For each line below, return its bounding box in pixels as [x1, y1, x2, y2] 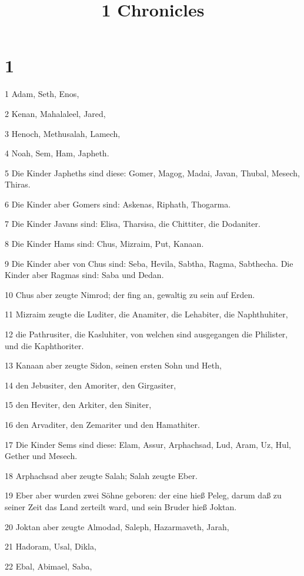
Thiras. [5, 178, 31, 190]
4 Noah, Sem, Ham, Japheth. [5, 147, 109, 159]
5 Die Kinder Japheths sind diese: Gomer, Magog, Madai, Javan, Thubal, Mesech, [5, 166, 300, 179]
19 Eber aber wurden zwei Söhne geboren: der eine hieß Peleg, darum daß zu [5, 489, 282, 501]
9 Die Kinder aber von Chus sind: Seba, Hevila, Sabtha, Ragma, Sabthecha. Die [5, 257, 293, 269]
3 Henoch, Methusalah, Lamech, [5, 127, 121, 139]
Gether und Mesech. [5, 450, 78, 462]
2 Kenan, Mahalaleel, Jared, [5, 107, 106, 119]
